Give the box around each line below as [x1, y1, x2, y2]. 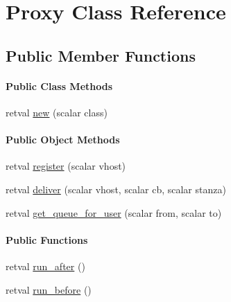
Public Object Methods [6, 132, 120, 147]
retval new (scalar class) [6, 105, 108, 119]
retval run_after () [6, 258, 85, 273]
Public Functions [6, 232, 88, 247]
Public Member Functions [6, 44, 196, 66]
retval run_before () [6, 282, 92, 296]
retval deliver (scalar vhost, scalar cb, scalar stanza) [6, 181, 226, 196]
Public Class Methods [6, 78, 113, 93]
